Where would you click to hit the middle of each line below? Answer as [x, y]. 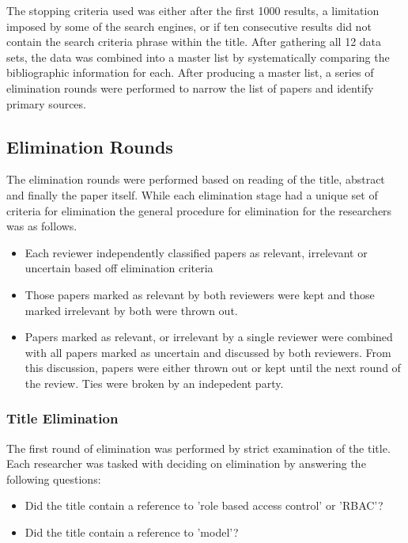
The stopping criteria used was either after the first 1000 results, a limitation [193, 10]
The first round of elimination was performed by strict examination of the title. [198, 448]
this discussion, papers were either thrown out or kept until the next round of [213, 368]
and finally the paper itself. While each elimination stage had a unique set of [192, 194]
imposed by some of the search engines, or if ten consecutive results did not [189, 26]
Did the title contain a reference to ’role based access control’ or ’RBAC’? [204, 505]
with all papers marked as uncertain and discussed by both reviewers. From [208, 352]
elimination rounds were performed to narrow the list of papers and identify [190, 87]
